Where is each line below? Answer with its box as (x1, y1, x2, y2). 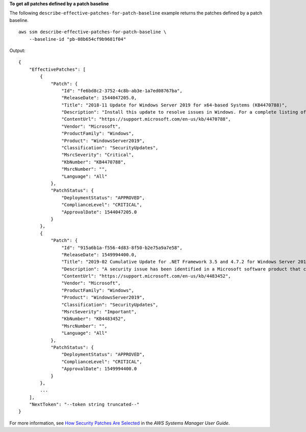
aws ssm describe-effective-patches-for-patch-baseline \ (18, 29, 167, 35)
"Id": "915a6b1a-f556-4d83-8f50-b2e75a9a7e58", (61, 245, 183, 251)
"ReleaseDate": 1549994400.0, (61, 252, 137, 257)
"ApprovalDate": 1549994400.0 (61, 366, 137, 372)
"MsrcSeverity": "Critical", (61, 152, 135, 158)
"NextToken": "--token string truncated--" (29, 401, 140, 408)
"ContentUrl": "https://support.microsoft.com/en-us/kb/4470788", (61, 116, 231, 122)
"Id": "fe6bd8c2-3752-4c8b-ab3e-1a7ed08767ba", (61, 88, 183, 94)
